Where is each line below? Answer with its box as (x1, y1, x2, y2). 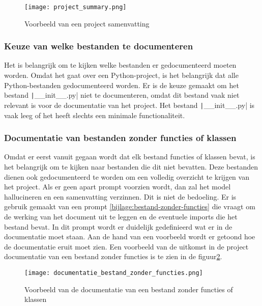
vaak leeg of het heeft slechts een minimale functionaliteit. (4, 109, 185, 120)
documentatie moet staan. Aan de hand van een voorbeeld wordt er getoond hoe (4, 231, 255, 242)
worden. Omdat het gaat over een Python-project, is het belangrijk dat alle (4, 70, 239, 80)
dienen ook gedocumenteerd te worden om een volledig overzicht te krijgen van (4, 171, 249, 182)
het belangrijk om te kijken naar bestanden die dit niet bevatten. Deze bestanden (4, 161, 258, 172)
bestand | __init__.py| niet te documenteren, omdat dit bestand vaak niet (4, 90, 240, 100)
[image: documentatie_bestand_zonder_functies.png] (24, 269, 203, 276)
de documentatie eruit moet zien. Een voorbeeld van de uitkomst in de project (4, 241, 249, 252)
